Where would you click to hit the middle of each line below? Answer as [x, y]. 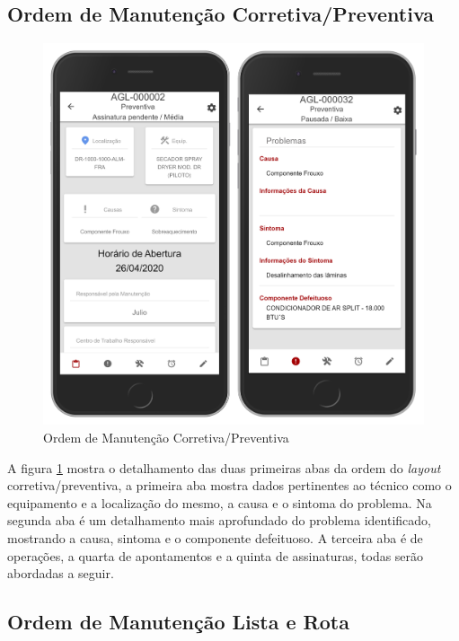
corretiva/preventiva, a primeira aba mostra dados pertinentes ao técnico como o [229, 485]
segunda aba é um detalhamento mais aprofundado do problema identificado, [219, 520]
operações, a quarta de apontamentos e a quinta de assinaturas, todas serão [216, 555]
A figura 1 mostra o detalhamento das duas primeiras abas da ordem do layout [224, 467]
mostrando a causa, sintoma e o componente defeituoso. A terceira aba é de [215, 538]
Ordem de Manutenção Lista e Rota [178, 622]
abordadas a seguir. [61, 573]
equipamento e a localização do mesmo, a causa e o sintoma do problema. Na [220, 502]
